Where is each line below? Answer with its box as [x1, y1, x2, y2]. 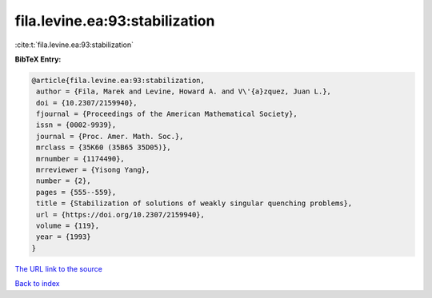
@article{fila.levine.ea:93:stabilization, [31, 76, 206, 85]
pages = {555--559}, [36, 188, 117, 197]
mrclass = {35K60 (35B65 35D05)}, [36, 143, 171, 152]
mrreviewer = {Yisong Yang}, [36, 165, 150, 175]
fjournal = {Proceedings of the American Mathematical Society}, [36, 109, 298, 119]
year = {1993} [36, 232, 91, 241]
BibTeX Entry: [14, 54, 62, 64]
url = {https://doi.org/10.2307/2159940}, [36, 210, 206, 219]
